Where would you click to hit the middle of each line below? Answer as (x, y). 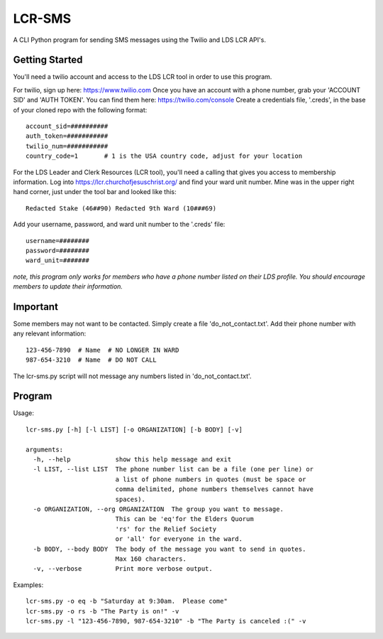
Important (35, 307)
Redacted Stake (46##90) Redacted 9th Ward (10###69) (121, 208)
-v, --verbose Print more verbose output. (123, 569)
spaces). (130, 499)
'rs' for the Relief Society (166, 529)
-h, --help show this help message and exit (132, 460)
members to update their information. (68, 286)
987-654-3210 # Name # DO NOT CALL (91, 360)
